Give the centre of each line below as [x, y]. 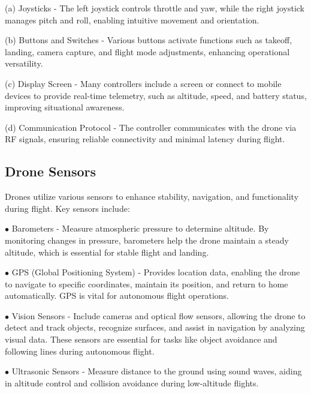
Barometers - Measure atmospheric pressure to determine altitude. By [140, 228]
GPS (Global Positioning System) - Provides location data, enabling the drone [156, 272]
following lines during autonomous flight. [80, 351]
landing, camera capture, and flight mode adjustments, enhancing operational [147, 51]
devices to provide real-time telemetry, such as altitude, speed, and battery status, [156, 95]
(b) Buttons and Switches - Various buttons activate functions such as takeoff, [149, 40]
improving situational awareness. [65, 107]
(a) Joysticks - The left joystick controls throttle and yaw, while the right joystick [155, 8]
